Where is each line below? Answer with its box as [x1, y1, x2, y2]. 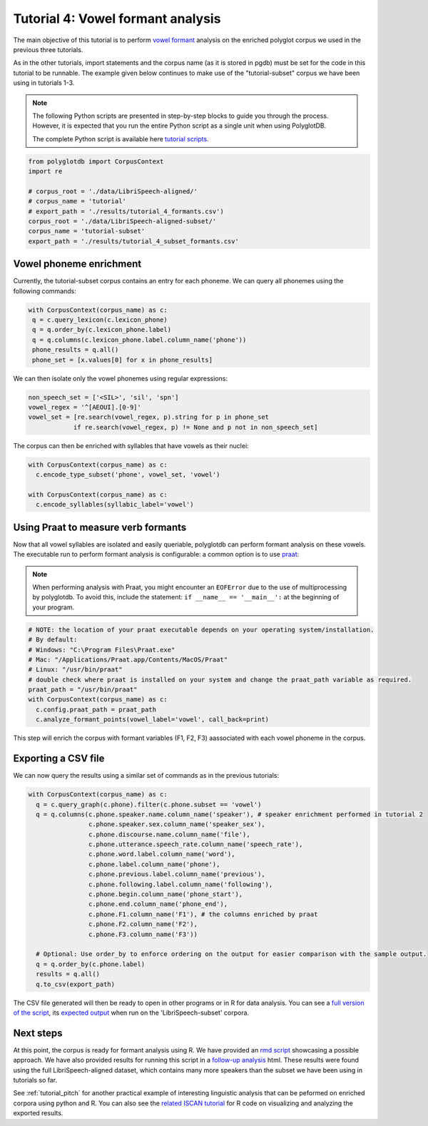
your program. [32, 603, 75, 612]
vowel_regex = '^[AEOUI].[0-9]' [28, 403, 142, 411]
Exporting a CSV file [13, 753, 105, 765]
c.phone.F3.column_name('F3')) [88, 930, 198, 938]
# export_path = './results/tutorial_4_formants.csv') [28, 207, 224, 215]
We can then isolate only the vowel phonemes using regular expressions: [13, 374, 228, 382]
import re [28, 168, 63, 176]
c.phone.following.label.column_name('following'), [88, 880, 273, 888]
